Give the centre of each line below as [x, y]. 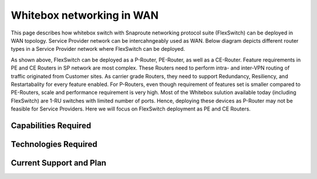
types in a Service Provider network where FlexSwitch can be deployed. [98, 49]
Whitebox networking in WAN [85, 15]
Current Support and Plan [59, 163]
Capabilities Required [51, 125]
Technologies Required [54, 144]
